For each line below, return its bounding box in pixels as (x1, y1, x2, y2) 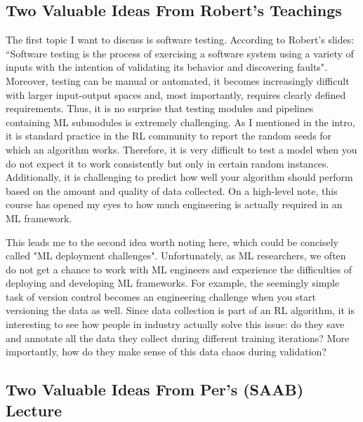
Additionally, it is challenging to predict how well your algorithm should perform (6, 170, 353, 184)
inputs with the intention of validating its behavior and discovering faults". (6, 60, 327, 74)
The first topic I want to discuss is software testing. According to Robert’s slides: (6, 32, 355, 47)
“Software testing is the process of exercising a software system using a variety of (6, 46, 354, 60)
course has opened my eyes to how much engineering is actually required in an (6, 197, 343, 212)
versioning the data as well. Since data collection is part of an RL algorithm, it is (6, 303, 355, 318)
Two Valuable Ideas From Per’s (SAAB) (6, 379, 304, 400)
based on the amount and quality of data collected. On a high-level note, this (6, 183, 338, 198)
